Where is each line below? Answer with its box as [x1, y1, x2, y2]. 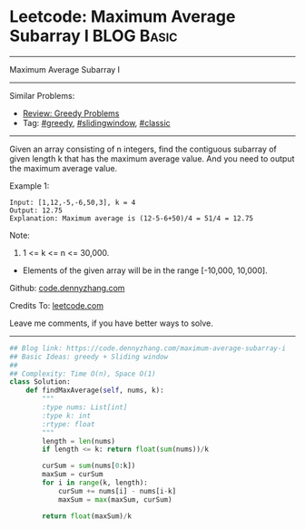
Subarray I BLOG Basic [9, 25, 178, 46]
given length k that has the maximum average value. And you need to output [9, 152, 295, 164]
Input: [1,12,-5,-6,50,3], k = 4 [9, 198, 136, 207]
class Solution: [9, 377, 71, 387]
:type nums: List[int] [42, 403, 128, 412]
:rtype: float [42, 419, 95, 428]
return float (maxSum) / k [42, 511, 132, 521]
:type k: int [42, 411, 92, 420]
